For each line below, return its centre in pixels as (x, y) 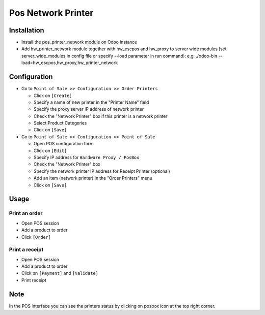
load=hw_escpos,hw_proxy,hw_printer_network (69, 63)
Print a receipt (26, 250)
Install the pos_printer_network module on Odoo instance (79, 42)
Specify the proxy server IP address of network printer (89, 109)
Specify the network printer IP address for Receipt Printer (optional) (102, 171)
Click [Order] (36, 237)
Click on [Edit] (50, 151)
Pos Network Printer (51, 13)
